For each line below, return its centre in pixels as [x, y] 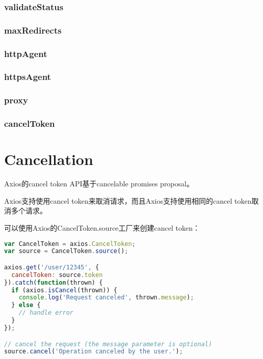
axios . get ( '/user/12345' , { [52, 267]
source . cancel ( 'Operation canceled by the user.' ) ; [94, 352]
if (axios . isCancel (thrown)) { [64, 290]
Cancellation [49, 159]
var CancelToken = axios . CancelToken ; [70, 244]
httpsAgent [28, 77]
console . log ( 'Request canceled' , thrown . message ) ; [106, 298]
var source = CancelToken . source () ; [66, 251]
